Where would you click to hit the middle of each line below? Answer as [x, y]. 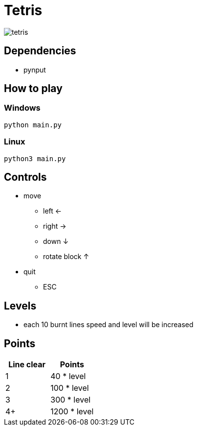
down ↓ [56, 241]
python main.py [33, 125]
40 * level [68, 376]
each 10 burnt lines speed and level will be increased [109, 325]
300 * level [71, 400]
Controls [25, 177]
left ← [53, 211]
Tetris [23, 10]
